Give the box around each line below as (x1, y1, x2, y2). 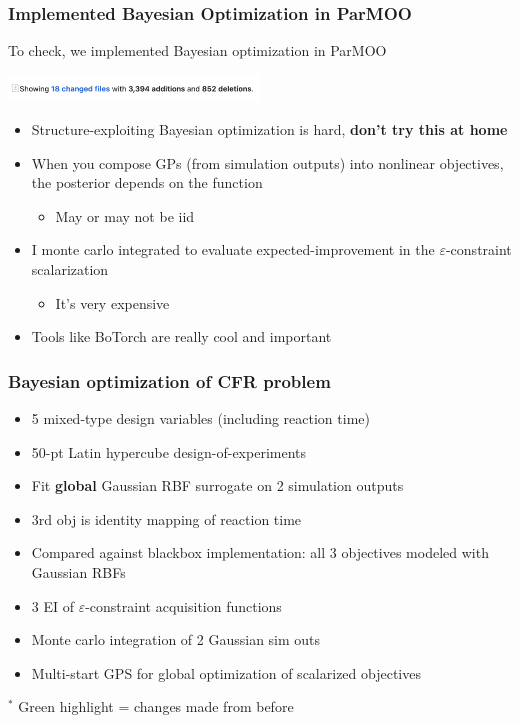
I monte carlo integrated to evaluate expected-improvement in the (31, 239, 435, 260)
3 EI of (31, 595, 74, 616)
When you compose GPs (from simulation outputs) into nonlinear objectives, (31, 152, 504, 173)
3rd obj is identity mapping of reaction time (31, 508, 302, 529)
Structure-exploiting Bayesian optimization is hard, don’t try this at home (31, 118, 508, 139)
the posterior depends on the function (31, 172, 263, 193)
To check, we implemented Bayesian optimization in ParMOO (8, 40, 387, 61)
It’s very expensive (55, 292, 170, 313)
